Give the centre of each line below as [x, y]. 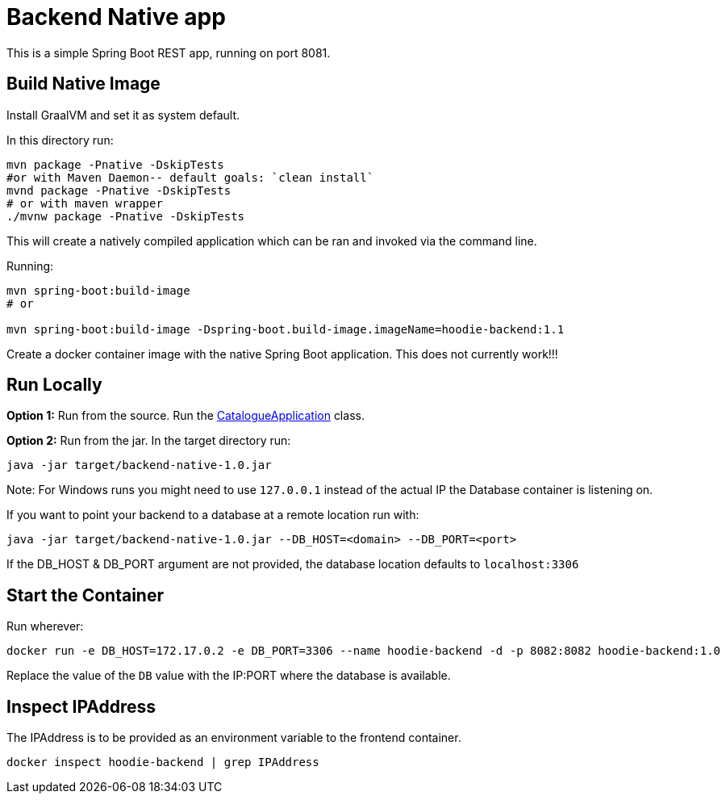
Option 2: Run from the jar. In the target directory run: [149, 441]
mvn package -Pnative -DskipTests [115, 164]
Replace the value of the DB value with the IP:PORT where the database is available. [229, 676]
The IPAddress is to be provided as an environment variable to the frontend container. [234, 738]
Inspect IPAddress [81, 706]
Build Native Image [83, 84]
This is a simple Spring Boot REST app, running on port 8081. [169, 52]
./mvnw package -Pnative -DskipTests [126, 216]
